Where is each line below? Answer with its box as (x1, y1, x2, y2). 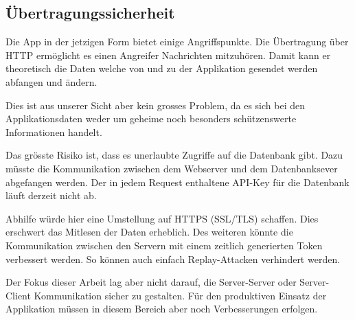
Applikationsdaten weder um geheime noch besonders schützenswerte (5, 111, 297, 126)
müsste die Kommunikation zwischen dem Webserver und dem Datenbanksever (5, 161, 338, 175)
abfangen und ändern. (5, 74, 98, 89)
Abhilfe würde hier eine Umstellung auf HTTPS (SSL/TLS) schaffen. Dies (5, 211, 319, 225)
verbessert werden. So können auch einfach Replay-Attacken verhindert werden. (5, 251, 341, 266)
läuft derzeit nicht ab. (5, 188, 97, 203)
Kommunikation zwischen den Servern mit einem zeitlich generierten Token (5, 238, 323, 252)
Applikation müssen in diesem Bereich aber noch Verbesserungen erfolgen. (5, 301, 318, 316)
